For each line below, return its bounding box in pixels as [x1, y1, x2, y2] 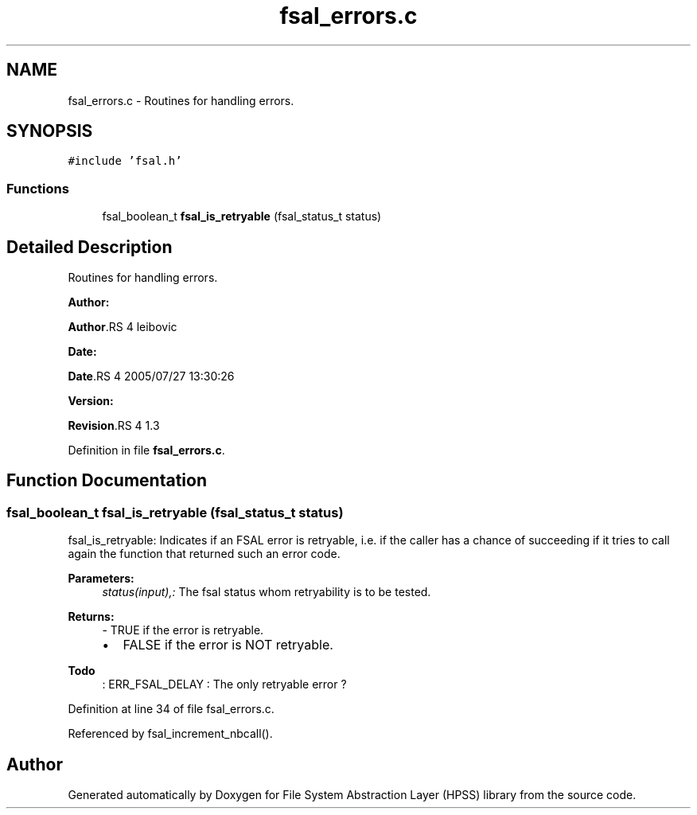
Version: [68, 394, 114, 408]
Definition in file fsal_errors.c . [68, 443, 225, 458]
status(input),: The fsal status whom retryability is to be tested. [102, 585, 431, 599]
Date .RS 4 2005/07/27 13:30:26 [68, 369, 235, 384]
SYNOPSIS [6, 121, 93, 142]
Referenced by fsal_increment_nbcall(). [68, 727, 273, 741]
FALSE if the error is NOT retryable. [123, 637, 333, 653]
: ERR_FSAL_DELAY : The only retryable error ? [102, 677, 347, 692]
